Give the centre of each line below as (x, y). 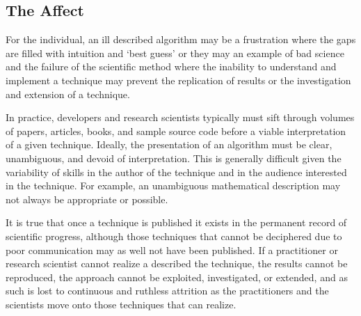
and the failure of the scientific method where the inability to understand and (171, 66)
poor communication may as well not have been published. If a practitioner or (172, 250)
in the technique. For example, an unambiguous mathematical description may (173, 185)
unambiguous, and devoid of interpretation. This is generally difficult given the (174, 158)
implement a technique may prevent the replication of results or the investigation (178, 80)
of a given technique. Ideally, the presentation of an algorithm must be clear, (169, 144)
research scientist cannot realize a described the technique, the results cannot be (177, 263)
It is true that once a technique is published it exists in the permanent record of (176, 222)
